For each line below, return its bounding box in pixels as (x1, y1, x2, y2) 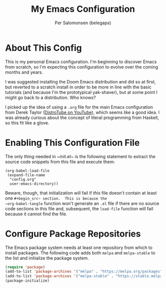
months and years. (5, 69, 43, 75)
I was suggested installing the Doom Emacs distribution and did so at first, (5, 79, 156, 84)
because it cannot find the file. (5, 211, 68, 217)
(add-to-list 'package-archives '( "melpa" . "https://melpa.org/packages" (5, 269, 163, 274)
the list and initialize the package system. (5, 255, 89, 261)
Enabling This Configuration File (5, 137, 140, 148)
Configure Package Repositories (5, 228, 141, 239)
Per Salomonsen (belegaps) (54, 20, 112, 26)
